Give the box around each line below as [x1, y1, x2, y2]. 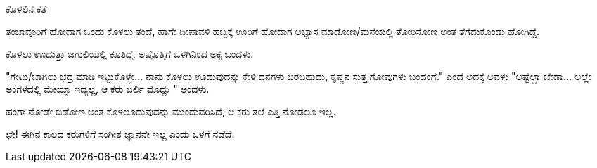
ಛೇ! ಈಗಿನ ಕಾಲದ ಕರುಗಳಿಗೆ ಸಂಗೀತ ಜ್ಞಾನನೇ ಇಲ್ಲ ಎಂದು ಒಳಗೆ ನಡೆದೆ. [6, 128, 235, 140]
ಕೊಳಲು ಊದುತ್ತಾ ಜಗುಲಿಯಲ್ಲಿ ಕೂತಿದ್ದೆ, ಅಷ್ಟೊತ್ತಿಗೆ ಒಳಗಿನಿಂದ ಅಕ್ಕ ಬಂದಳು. [6, 48, 254, 60]
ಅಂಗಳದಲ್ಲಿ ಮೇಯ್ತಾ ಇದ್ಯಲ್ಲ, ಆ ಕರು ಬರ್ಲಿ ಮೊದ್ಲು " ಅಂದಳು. [6, 83, 210, 95]
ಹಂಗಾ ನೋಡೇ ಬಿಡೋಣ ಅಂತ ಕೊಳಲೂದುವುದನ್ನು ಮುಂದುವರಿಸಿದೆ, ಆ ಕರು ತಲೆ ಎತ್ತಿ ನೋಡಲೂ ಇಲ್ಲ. [6, 105, 336, 117]
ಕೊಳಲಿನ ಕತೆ [6, 3, 47, 15]
